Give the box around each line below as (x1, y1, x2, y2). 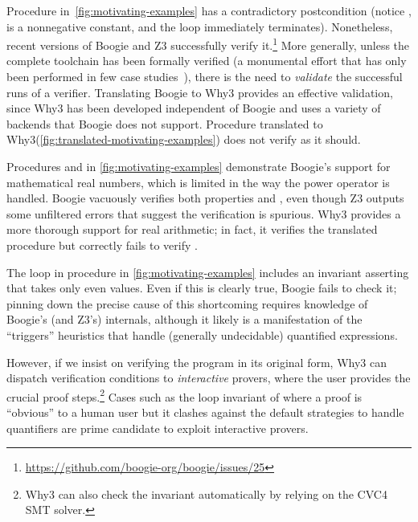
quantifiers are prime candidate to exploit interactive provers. (6, 419, 309, 436)
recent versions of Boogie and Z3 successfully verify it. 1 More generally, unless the (6, 35, 410, 53)
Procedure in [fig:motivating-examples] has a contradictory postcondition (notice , (6, 2, 412, 18)
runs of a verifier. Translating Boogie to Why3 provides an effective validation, (6, 84, 393, 100)
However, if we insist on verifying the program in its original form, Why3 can (6, 353, 387, 370)
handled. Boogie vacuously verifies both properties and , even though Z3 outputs (6, 190, 404, 206)
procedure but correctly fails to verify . (6, 236, 198, 253)
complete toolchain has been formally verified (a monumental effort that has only (6, 52, 407, 69)
